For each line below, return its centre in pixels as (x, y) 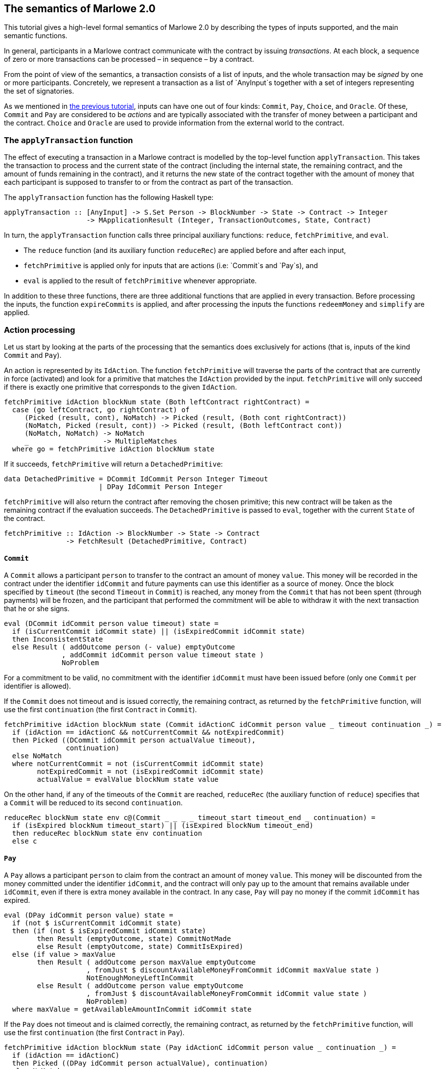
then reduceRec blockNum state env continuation (107, 833)
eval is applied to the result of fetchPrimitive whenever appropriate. (140, 281)
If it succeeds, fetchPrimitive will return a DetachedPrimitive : (114, 464)
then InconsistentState (58, 639)
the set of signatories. (39, 91)
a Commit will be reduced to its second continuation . (94, 803)
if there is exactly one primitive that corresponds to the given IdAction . (121, 387)
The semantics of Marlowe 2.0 (80, 9)
